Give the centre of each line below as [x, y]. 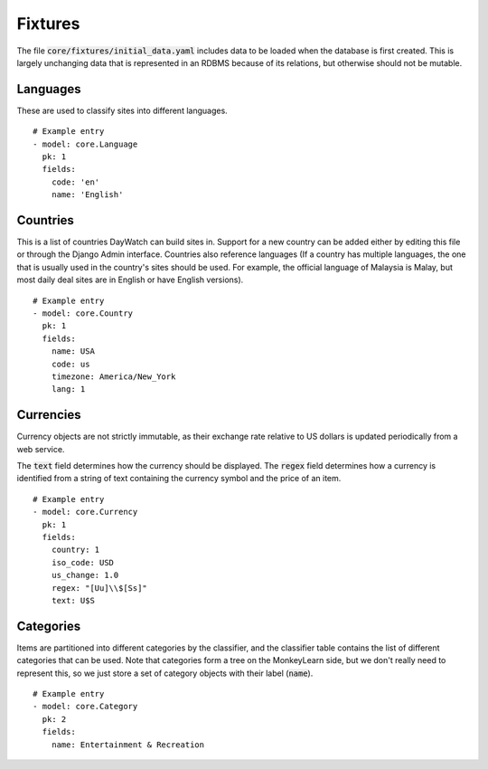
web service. [41, 449]
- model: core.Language [85, 144]
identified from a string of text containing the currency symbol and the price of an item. [179, 479]
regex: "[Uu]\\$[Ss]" [99, 588]
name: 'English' [87, 195]
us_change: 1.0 [85, 575]
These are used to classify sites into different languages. [122, 110]
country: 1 [75, 550]
